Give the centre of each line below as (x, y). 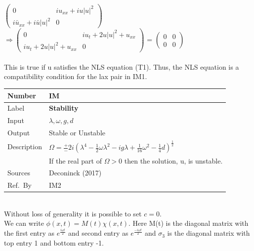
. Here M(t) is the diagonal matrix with (189, 223)
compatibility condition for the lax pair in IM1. (76, 76)
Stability (63, 108)
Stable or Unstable (77, 133)
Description (25, 146)
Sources (19, 173)
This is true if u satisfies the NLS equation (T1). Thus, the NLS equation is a (122, 66)
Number (22, 95)
